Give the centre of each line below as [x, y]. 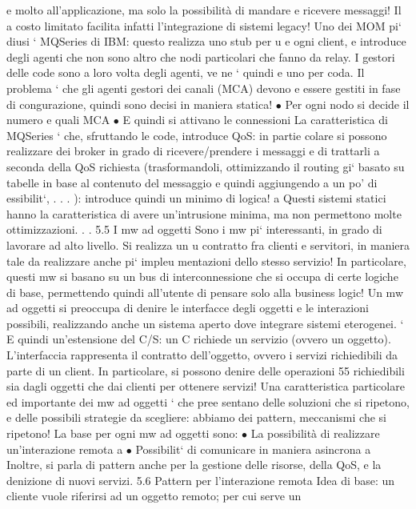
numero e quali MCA [58, 120]
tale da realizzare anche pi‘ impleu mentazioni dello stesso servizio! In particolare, [206, 261]
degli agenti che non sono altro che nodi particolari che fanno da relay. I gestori [201, 56]
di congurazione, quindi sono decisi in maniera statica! [140, 104]
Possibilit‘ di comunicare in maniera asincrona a [253, 449]
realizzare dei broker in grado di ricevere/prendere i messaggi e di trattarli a [193, 151]
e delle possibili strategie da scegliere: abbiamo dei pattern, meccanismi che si [196, 417]
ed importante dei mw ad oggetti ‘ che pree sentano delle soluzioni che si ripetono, [208, 401]
